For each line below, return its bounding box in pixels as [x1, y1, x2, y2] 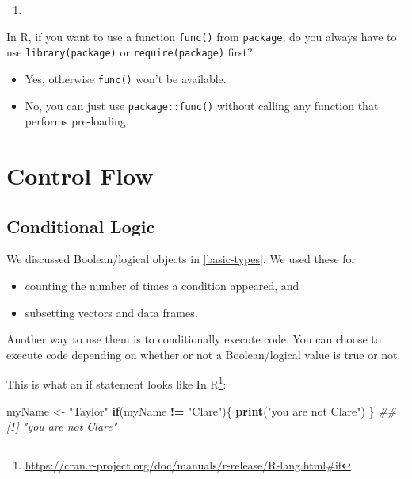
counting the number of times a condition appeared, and [25, 277, 299, 293]
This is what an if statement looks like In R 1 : [6, 374, 227, 393]
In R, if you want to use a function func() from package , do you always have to [6, 28, 397, 44]
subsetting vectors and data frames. [25, 304, 198, 320]
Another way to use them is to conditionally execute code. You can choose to [6, 331, 381, 347]
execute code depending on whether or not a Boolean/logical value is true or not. [6, 346, 401, 362]
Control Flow [6, 159, 154, 191]
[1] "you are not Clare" [6, 418, 117, 435]
